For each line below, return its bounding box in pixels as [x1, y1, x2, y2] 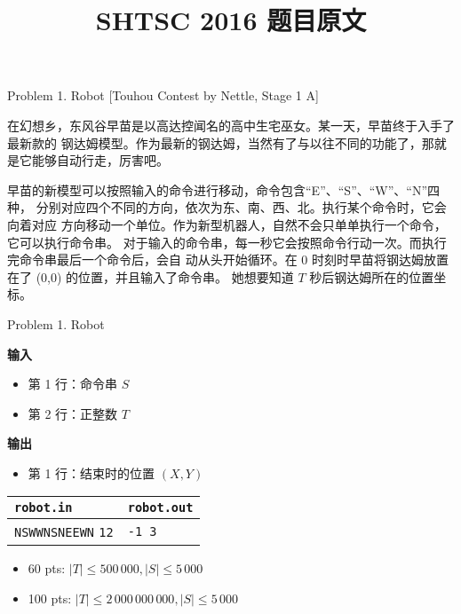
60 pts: [28, 559, 66, 578]
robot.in [14, 500, 73, 516]
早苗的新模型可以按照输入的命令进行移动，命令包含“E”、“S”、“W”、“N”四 [7, 180, 441, 199]
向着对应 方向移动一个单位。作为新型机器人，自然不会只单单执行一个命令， [7, 215, 447, 233]
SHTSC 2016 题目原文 [95, 2, 367, 38]
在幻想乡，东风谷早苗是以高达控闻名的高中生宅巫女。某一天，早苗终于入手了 [7, 115, 455, 134]
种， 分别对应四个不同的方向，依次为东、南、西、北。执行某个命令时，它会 [7, 198, 447, 216]
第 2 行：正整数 [28, 404, 118, 422]
